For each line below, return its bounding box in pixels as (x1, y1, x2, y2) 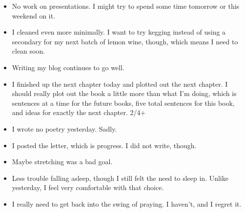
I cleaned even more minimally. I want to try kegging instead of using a (12, 27, 226, 37)
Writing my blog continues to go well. (12, 62, 124, 72)
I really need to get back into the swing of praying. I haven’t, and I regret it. (12, 198, 242, 209)
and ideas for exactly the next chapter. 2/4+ (12, 107, 146, 117)
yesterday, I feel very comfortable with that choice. (12, 182, 164, 193)
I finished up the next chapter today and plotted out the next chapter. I (12, 78, 228, 89)
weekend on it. (12, 10, 56, 20)
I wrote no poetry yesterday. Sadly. (12, 123, 117, 134)
